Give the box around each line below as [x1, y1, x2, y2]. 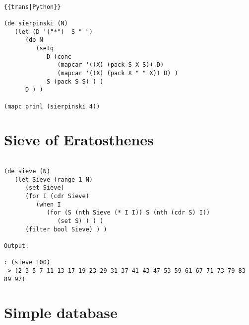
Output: [4, 242, 29, 249]
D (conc [46, 53, 72, 60]
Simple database [4, 302, 118, 323]
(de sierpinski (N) [4, 19, 68, 27]
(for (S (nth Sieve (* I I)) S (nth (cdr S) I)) [46, 209, 210, 217]
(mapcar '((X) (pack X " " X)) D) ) [57, 69, 178, 77]
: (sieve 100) [4, 259, 51, 266]
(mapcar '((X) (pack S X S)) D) [57, 61, 164, 69]
